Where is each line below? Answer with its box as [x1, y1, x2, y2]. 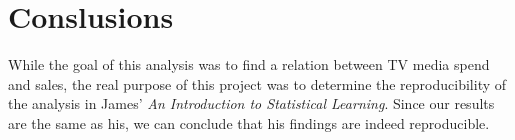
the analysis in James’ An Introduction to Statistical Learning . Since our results [8, 93, 495, 114]
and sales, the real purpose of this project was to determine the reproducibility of [8, 73, 507, 94]
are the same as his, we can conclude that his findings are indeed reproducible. [8, 112, 490, 133]
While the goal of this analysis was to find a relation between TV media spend [8, 54, 490, 75]
